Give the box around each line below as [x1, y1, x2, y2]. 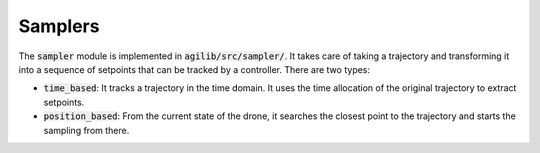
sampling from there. [43, 124, 130, 136]
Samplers [18, 15, 100, 37]
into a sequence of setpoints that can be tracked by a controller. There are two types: [18, 63, 370, 75]
